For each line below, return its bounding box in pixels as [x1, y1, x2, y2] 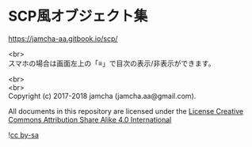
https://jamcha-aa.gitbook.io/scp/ [8, 33, 118, 43]
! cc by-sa [8, 130, 40, 139]
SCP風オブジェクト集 [8, 7, 148, 25]
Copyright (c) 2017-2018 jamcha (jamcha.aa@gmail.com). [8, 91, 197, 100]
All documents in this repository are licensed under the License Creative [8, 106, 244, 115]
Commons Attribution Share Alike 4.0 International [8, 115, 172, 124]
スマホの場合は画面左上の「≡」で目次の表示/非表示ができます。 [8, 58, 216, 68]
